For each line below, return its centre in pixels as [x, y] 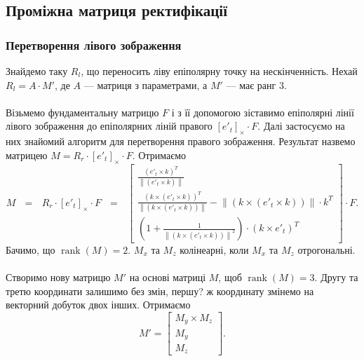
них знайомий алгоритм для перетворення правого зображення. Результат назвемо [181, 141]
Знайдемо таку [37, 71]
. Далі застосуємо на [301, 126]
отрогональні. [326, 250]
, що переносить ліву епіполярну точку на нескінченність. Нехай [219, 71]
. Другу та [336, 277]
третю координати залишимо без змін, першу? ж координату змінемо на [160, 291]
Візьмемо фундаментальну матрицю [82, 112]
